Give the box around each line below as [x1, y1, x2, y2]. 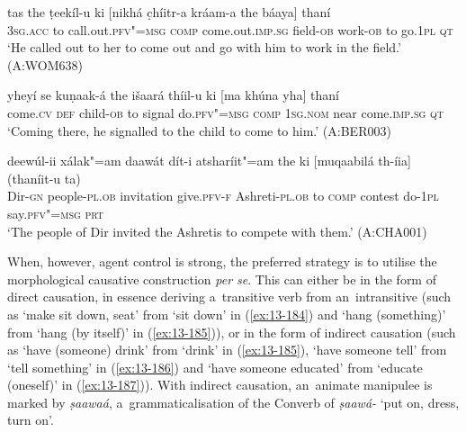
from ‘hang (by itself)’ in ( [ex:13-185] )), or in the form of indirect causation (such [7, 322, 456, 341]
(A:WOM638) [7, 55, 84, 74]
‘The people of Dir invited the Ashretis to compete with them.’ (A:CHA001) [7, 221, 427, 240]
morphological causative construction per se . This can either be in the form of [7, 269, 436, 288]
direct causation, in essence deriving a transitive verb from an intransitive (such [7, 287, 452, 306]
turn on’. [7, 410, 54, 429]
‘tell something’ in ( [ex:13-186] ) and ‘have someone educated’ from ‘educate [7, 357, 423, 376]
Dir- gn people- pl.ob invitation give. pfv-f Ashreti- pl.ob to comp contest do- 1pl [7, 186, 439, 205]
